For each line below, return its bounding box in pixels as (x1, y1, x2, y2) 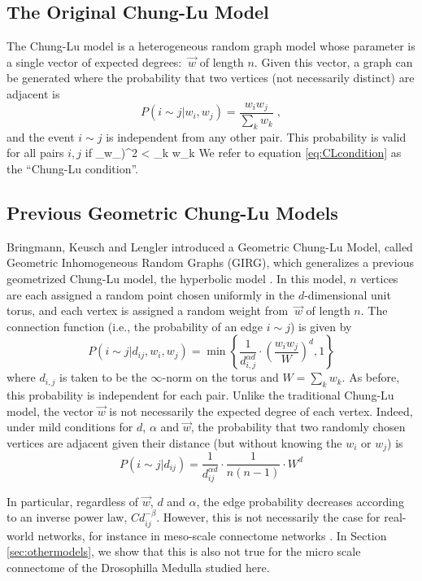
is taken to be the (59, 369, 147, 386)
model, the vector (7, 402, 94, 419)
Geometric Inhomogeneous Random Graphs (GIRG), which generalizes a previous (7, 254, 414, 271)
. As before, (342, 369, 400, 386)
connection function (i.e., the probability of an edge (7, 317, 263, 334)
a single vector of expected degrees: (7, 53, 182, 70)
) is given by (289, 317, 352, 334)
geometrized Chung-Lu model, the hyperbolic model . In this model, (7, 270, 346, 287)
